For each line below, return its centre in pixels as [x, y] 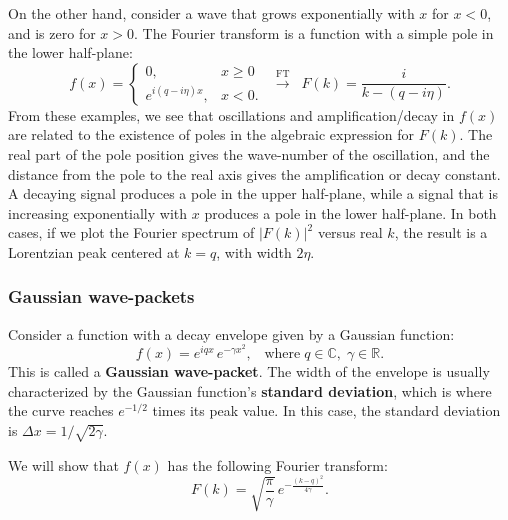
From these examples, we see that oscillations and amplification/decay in [231, 114]
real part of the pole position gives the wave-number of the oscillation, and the [249, 153]
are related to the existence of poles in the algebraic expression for [211, 134]
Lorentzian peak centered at [94, 251]
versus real [350, 232]
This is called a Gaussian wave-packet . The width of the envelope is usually [249, 370]
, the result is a [441, 232]
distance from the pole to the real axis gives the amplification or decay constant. [254, 173]
